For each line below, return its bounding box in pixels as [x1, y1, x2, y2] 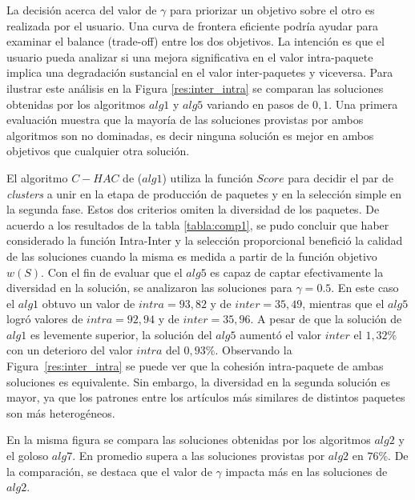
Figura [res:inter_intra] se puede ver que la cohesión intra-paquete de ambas [6, 358, 384, 374]
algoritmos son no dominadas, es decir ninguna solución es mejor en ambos [6, 126, 374, 143]
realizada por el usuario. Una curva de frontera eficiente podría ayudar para [6, 17, 379, 34]
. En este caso [331, 279, 399, 296]
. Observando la [215, 342, 292, 358]
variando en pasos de [206, 95, 309, 112]
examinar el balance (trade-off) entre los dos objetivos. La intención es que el [6, 33, 385, 50]
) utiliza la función [162, 169, 253, 186]
